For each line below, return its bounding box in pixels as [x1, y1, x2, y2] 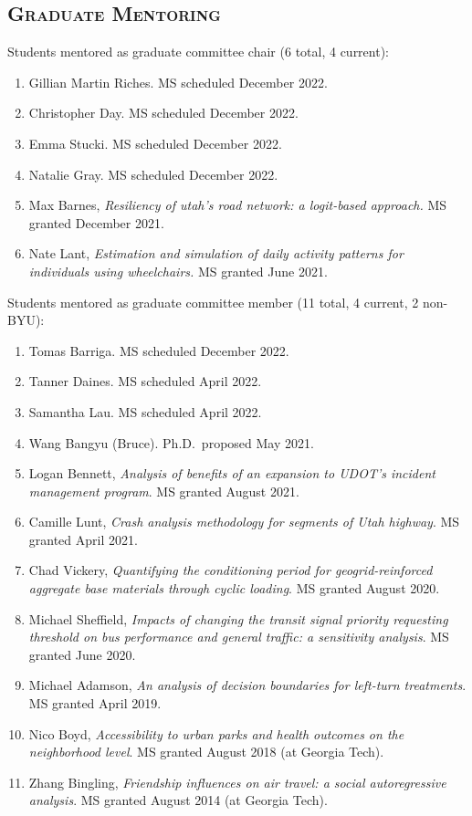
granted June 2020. [28, 644, 136, 664]
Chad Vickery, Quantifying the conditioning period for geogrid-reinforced [28, 560, 433, 580]
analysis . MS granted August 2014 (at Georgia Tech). [28, 790, 328, 810]
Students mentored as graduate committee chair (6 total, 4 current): [7, 42, 389, 61]
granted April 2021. [28, 529, 138, 549]
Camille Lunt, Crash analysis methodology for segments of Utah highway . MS [28, 512, 460, 531]
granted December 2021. [28, 213, 164, 232]
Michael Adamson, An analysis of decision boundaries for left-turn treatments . [28, 675, 467, 695]
